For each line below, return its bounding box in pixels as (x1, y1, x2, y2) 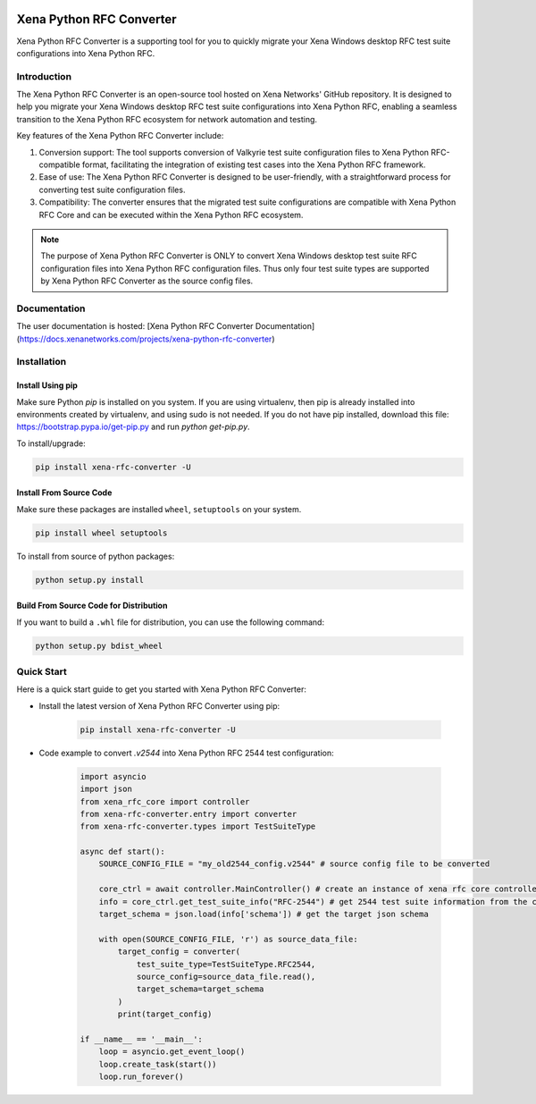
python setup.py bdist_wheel (35, 640, 163, 651)
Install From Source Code (16, 487, 113, 498)
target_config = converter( (117, 947, 241, 957)
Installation (16, 356, 67, 368)
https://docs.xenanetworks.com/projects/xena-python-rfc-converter (19, 333, 272, 344)
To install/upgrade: (16, 438, 86, 449)
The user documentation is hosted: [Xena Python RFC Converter (16, 321, 254, 332)
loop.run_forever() (98, 1072, 185, 1082)
